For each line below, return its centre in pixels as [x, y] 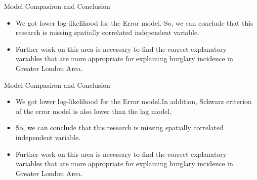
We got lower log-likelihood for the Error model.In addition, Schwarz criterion [134, 101]
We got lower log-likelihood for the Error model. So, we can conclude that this [134, 22]
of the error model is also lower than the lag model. [93, 111]
